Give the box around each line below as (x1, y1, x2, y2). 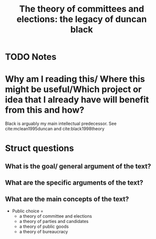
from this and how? (5, 104, 85, 116)
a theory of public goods (19, 223, 69, 229)
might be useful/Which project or (5, 84, 142, 95)
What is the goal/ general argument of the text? (5, 162, 152, 171)
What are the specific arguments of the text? (5, 179, 143, 187)
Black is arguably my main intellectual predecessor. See (5, 120, 117, 127)
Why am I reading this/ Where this (5, 74, 145, 85)
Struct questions (5, 143, 74, 154)
